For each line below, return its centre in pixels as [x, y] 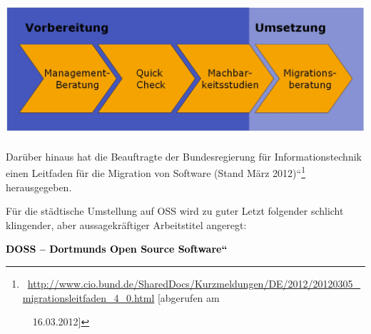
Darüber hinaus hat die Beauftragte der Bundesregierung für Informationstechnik [184, 156]
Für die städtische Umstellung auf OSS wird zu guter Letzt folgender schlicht [175, 211]
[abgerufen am [188, 297]
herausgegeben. [39, 187]
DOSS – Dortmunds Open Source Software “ [117, 249]
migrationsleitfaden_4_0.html [88, 297]
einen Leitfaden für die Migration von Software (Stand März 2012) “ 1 [156, 172]
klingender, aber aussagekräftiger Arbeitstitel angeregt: [126, 224]
